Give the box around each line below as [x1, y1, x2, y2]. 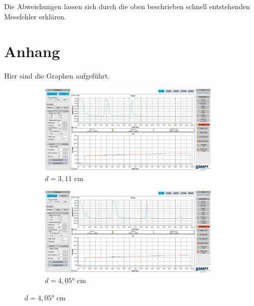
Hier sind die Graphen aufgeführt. [4, 70, 110, 81]
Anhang [4, 41, 60, 62]
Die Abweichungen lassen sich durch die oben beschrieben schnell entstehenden [4, 1, 250, 11]
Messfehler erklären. [4, 11, 66, 21]
